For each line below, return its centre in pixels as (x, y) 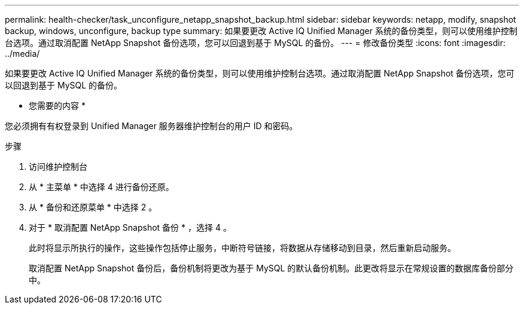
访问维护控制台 (58, 166)
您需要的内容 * (57, 105)
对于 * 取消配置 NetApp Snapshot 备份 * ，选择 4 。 (130, 227)
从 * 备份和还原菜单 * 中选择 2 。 (93, 207)
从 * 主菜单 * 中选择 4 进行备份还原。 (101, 187)
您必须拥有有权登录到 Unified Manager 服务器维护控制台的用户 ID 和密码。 (151, 126)
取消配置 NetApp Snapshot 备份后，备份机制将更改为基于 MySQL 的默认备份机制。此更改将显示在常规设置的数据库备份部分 (271, 268)
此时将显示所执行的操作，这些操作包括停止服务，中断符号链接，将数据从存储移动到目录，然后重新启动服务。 (242, 248)
